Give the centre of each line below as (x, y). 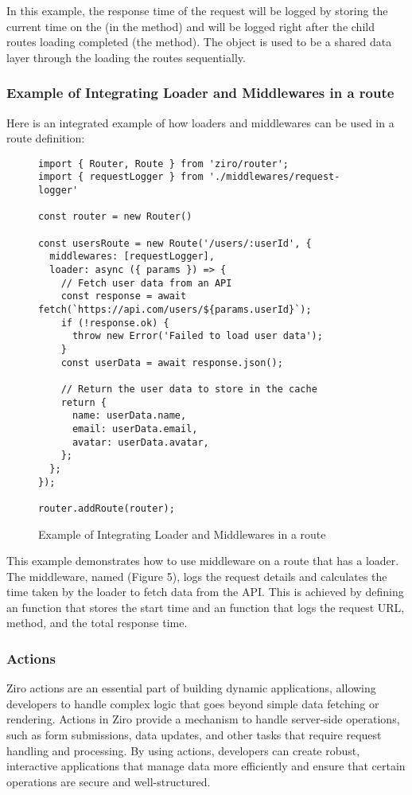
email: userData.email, (135, 429)
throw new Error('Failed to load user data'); (197, 336)
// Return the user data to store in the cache (189, 389)
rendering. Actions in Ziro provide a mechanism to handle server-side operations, (203, 719)
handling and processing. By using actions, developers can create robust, (183, 750)
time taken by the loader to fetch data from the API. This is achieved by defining (205, 592)
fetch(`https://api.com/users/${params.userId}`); (175, 310)
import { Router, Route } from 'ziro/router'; (163, 164)
